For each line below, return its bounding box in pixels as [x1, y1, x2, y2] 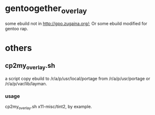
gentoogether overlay [5, 3, 87, 15]
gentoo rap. [5, 26, 28, 31]
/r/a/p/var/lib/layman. [5, 80, 47, 87]
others [5, 42, 32, 53]
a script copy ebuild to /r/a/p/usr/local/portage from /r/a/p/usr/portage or [5, 76, 151, 81]
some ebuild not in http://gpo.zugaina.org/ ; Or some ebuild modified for [5, 20, 147, 26]
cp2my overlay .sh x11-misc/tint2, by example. [5, 104, 92, 111]
